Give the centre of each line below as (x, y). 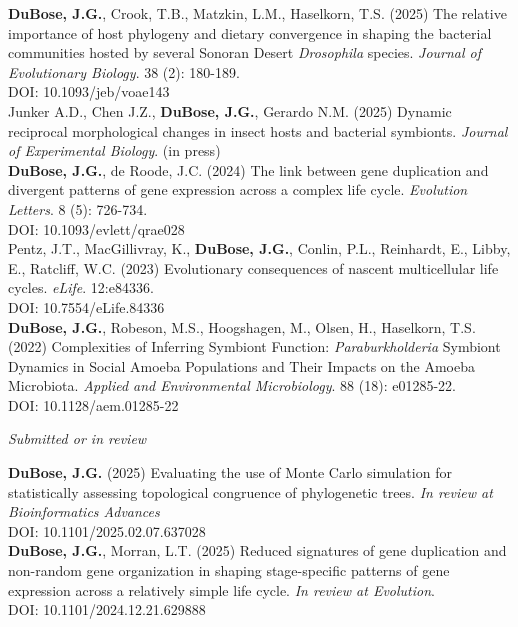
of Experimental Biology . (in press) (114, 150)
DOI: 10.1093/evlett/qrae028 (96, 228)
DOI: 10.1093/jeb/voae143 (89, 91)
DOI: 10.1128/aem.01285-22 (93, 404)
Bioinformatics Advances (84, 511)
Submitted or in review (77, 438)
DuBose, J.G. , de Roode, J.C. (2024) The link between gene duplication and (248, 169)
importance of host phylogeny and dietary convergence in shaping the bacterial (250, 32)
